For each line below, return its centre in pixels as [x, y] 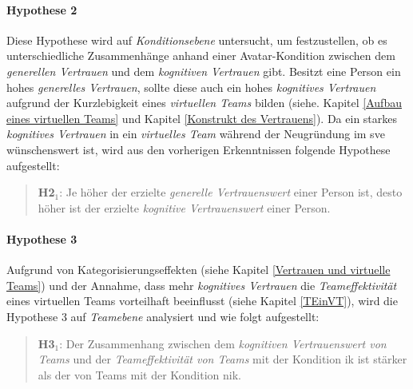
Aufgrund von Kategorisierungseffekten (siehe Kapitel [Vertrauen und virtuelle [199, 270]
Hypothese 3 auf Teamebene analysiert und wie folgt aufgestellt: [163, 316]
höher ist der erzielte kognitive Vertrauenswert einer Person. [184, 207]
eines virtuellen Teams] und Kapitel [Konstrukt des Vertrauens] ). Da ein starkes [202, 118]
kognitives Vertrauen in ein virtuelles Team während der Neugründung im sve [196, 134]
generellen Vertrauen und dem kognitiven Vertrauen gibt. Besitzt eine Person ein [204, 71]
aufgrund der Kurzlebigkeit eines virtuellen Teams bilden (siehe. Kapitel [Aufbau [204, 103]
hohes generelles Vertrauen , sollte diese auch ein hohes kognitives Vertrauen [191, 87]
